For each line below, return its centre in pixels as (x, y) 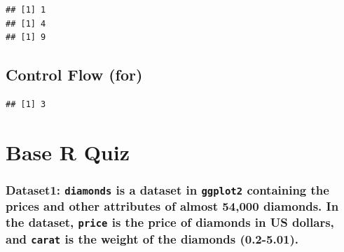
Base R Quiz (68, 152)
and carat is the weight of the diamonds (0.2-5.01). (152, 238)
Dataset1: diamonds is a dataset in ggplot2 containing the (167, 189)
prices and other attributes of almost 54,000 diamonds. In (172, 206)
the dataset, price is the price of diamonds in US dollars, (170, 222)
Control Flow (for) (74, 75)
